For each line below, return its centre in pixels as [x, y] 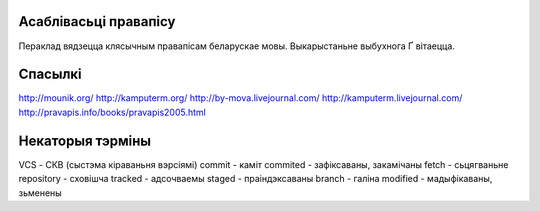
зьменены [40, 192]
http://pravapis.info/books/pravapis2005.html [112, 112]
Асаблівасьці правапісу [97, 21]
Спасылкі [50, 74]
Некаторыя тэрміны [85, 140]
